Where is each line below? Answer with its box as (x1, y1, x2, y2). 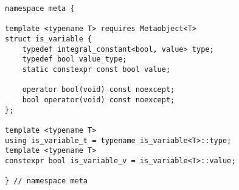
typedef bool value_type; (22, 55, 127, 64)
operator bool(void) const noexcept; (22, 85, 175, 94)
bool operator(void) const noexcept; (22, 95, 175, 104)
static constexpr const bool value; (22, 65, 171, 74)
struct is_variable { (5, 34, 92, 43)
